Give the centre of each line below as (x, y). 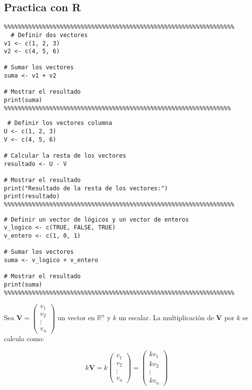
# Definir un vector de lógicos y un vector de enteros (97, 219)
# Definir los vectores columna (60, 123)
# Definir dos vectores (49, 35)
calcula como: (24, 338)
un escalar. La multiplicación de (166, 318)
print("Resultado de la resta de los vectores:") (86, 188)
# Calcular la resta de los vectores (65, 156)
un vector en (76, 318)
